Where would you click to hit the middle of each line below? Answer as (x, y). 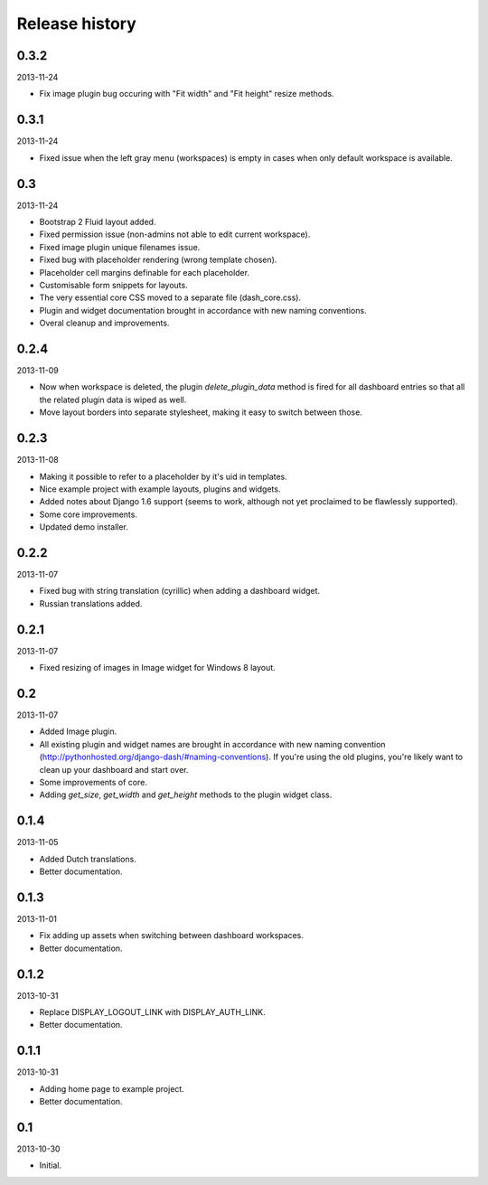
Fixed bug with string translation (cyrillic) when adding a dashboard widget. (180, 591)
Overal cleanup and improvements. (104, 323)
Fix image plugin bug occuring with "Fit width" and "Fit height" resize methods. (187, 94)
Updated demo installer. (84, 527)
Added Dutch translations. (88, 859)
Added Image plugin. (78, 731)
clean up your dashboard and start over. (114, 769)
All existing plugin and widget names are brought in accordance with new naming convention (212, 744)
